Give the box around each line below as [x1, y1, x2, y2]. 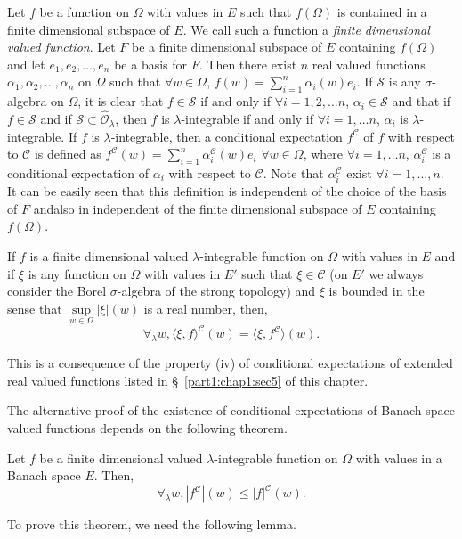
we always [369, 264, 424, 282]
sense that [7, 298, 62, 317]
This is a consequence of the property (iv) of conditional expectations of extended [7, 354, 453, 372]
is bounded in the [328, 282, 425, 300]
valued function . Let [7, 37, 116, 56]
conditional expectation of [7, 163, 150, 182]
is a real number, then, [143, 298, 268, 317]
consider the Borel [7, 282, 107, 300]
